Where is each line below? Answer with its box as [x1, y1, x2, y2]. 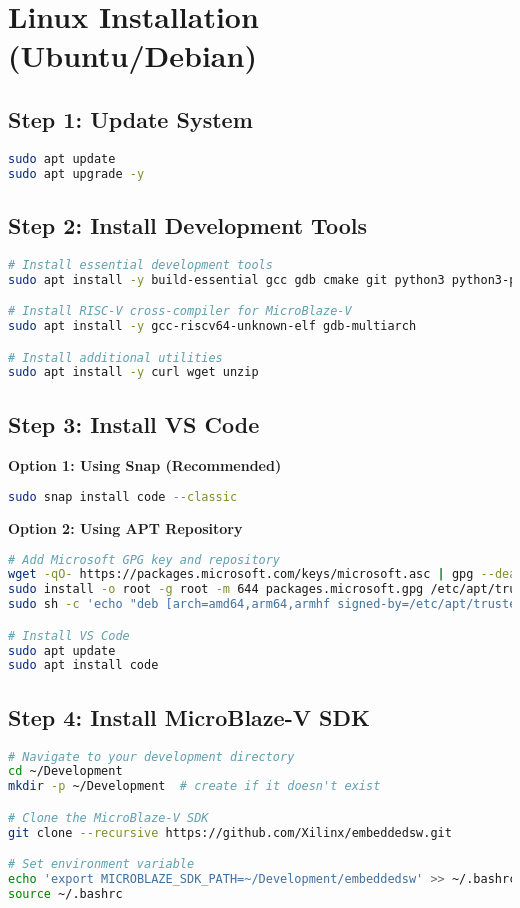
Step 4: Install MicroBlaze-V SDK [8, 701, 370, 732]
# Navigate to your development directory [8, 749, 295, 764]
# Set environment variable [8, 857, 195, 872]
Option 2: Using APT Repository [8, 517, 243, 538]
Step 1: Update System [8, 103, 253, 134]
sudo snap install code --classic [8, 490, 238, 505]
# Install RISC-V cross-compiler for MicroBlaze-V [8, 304, 352, 319]
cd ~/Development [8, 764, 123, 779]
